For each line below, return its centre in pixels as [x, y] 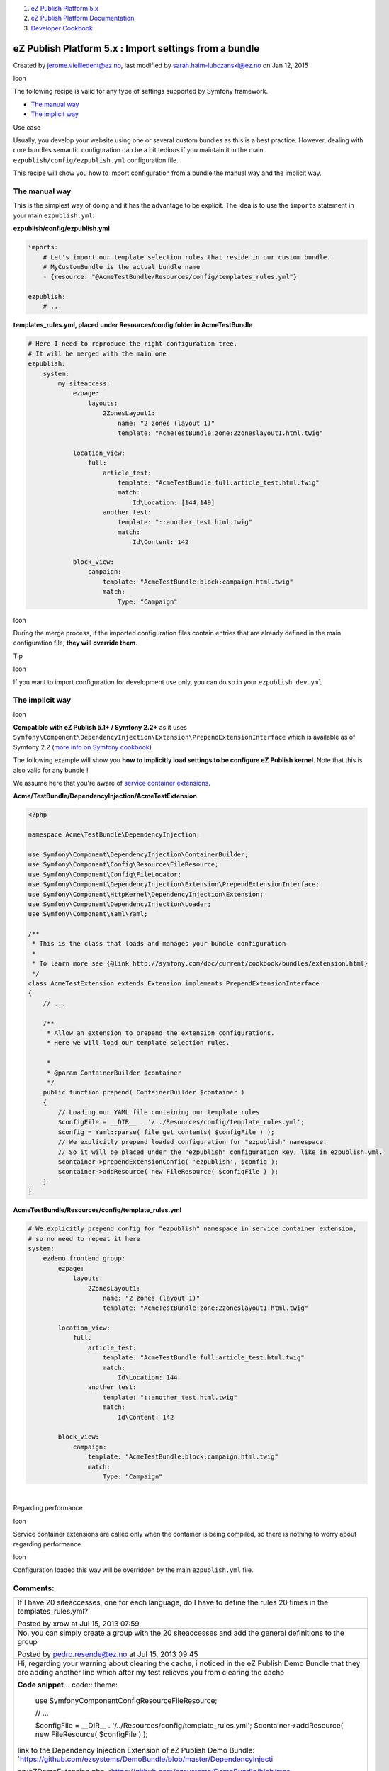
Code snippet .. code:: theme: [68, 1685]
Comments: [34, 1588]
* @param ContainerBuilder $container [114, 1073]
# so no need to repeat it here [84, 1239]
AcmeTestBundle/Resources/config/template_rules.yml [97, 1210]
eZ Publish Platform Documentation [83, 18]
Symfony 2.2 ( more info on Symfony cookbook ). [83, 747]
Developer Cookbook [62, 28]
